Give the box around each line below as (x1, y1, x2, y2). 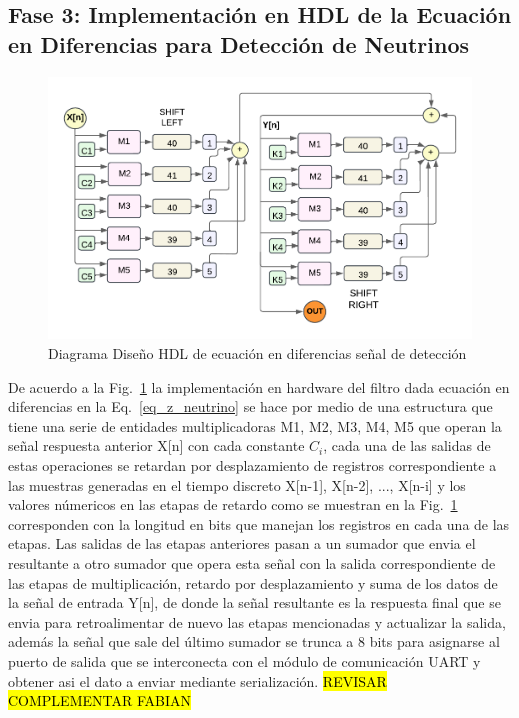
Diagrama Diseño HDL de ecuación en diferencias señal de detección (48, 343, 467, 364)
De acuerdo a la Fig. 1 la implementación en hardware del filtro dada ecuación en (8, 376, 510, 397)
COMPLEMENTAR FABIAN (8, 690, 191, 711)
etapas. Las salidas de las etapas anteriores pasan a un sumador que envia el (8, 533, 476, 554)
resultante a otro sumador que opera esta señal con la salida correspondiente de (8, 552, 496, 573)
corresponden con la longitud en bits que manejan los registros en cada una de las (8, 513, 510, 534)
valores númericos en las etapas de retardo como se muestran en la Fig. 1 (8, 494, 458, 515)
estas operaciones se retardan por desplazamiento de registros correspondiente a (8, 454, 497, 475)
